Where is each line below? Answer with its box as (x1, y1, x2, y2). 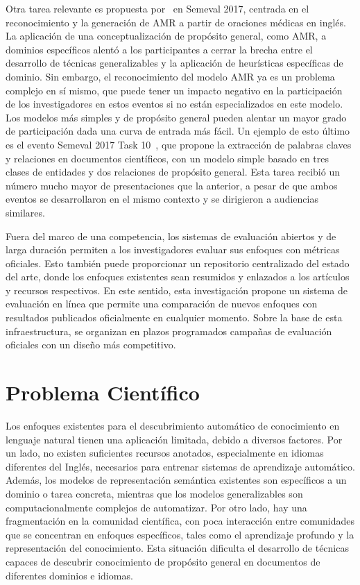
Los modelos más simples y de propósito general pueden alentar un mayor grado (6, 110, 347, 124)
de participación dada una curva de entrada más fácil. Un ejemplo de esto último (6, 124, 350, 138)
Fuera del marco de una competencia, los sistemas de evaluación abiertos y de (6, 228, 336, 243)
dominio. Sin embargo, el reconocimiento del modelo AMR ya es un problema (6, 69, 335, 83)
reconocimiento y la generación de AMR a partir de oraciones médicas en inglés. (6, 15, 346, 29)
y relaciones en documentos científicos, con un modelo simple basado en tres (6, 151, 329, 165)
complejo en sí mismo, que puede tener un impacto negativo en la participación (6, 83, 343, 97)
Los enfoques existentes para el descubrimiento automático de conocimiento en (6, 418, 340, 432)
